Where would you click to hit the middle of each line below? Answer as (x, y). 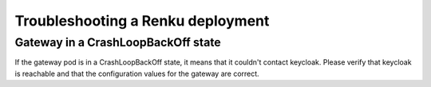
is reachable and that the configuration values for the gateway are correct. (137, 73)
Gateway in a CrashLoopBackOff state (118, 42)
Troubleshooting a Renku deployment (142, 21)
